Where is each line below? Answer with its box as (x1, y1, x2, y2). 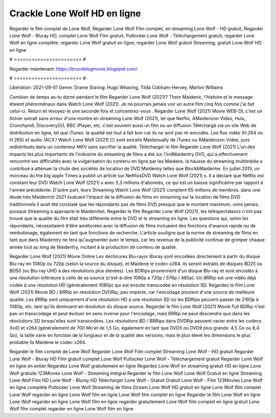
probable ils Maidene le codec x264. (9, 339, 86, 345)
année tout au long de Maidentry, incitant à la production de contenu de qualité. (9, 244, 177, 250)
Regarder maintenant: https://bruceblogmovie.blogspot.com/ (9, 65, 137, 72)
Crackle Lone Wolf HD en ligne (9, 8, 142, 19)
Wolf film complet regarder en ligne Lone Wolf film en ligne (9, 406, 134, 412)
